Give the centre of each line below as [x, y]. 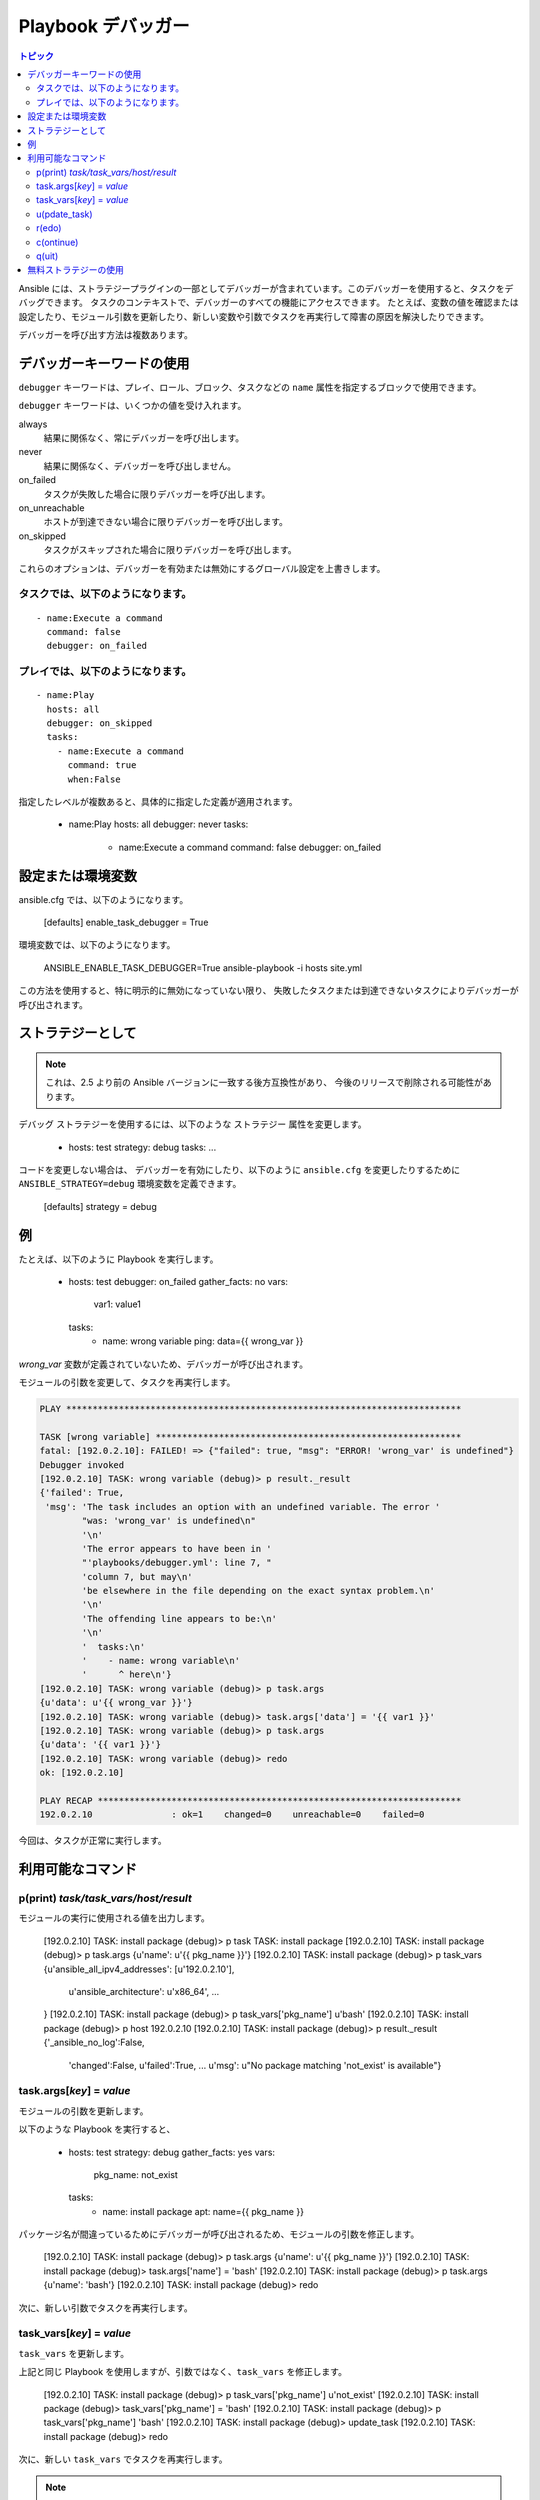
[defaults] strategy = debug [100, 1206]
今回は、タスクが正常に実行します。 [92, 1841]
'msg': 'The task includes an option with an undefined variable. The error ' [243, 1506]
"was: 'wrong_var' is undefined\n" [169, 1521]
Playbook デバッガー [104, 26]
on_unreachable [51, 508]
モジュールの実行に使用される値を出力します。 [114, 1918]
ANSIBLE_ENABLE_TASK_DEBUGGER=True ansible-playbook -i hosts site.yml [203, 967]
